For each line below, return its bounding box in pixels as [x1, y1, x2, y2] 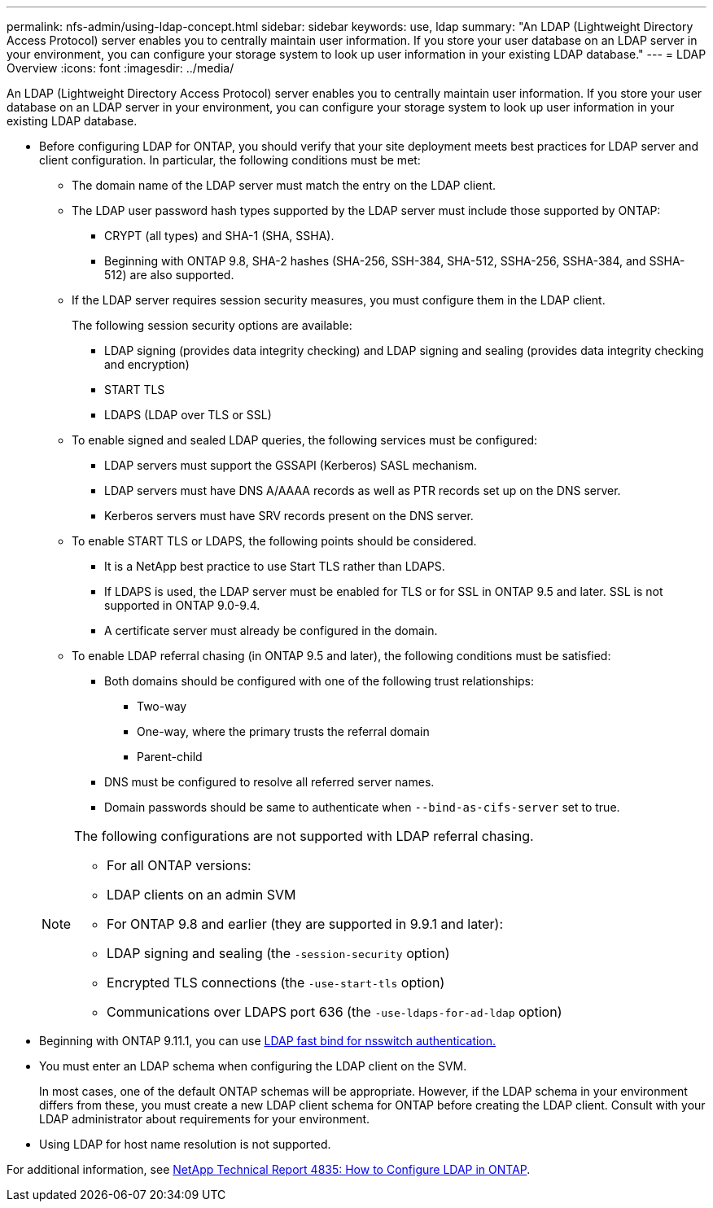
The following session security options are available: [72, 318, 352, 332]
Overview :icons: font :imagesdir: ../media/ [7, 61, 234, 75]
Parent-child [137, 750, 203, 764]
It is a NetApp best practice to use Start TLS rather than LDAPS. [104, 559, 445, 573]
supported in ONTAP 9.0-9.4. [104, 598, 260, 612]
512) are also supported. [104, 268, 234, 282]
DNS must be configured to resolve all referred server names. [104, 775, 435, 789]
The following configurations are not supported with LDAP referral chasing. [74, 828, 534, 844]
